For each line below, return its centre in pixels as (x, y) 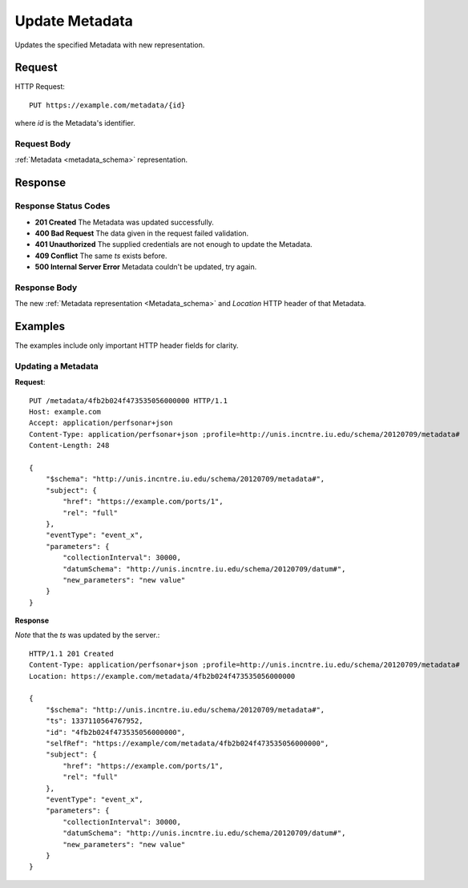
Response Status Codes (63, 206)
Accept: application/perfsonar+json (101, 423)
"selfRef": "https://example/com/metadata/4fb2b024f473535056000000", (187, 743)
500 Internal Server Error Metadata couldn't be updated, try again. (146, 267)
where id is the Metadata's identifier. (75, 123)
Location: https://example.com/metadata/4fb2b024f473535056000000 (162, 676)
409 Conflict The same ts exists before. (101, 256)
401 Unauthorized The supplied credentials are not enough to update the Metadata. (173, 244)
